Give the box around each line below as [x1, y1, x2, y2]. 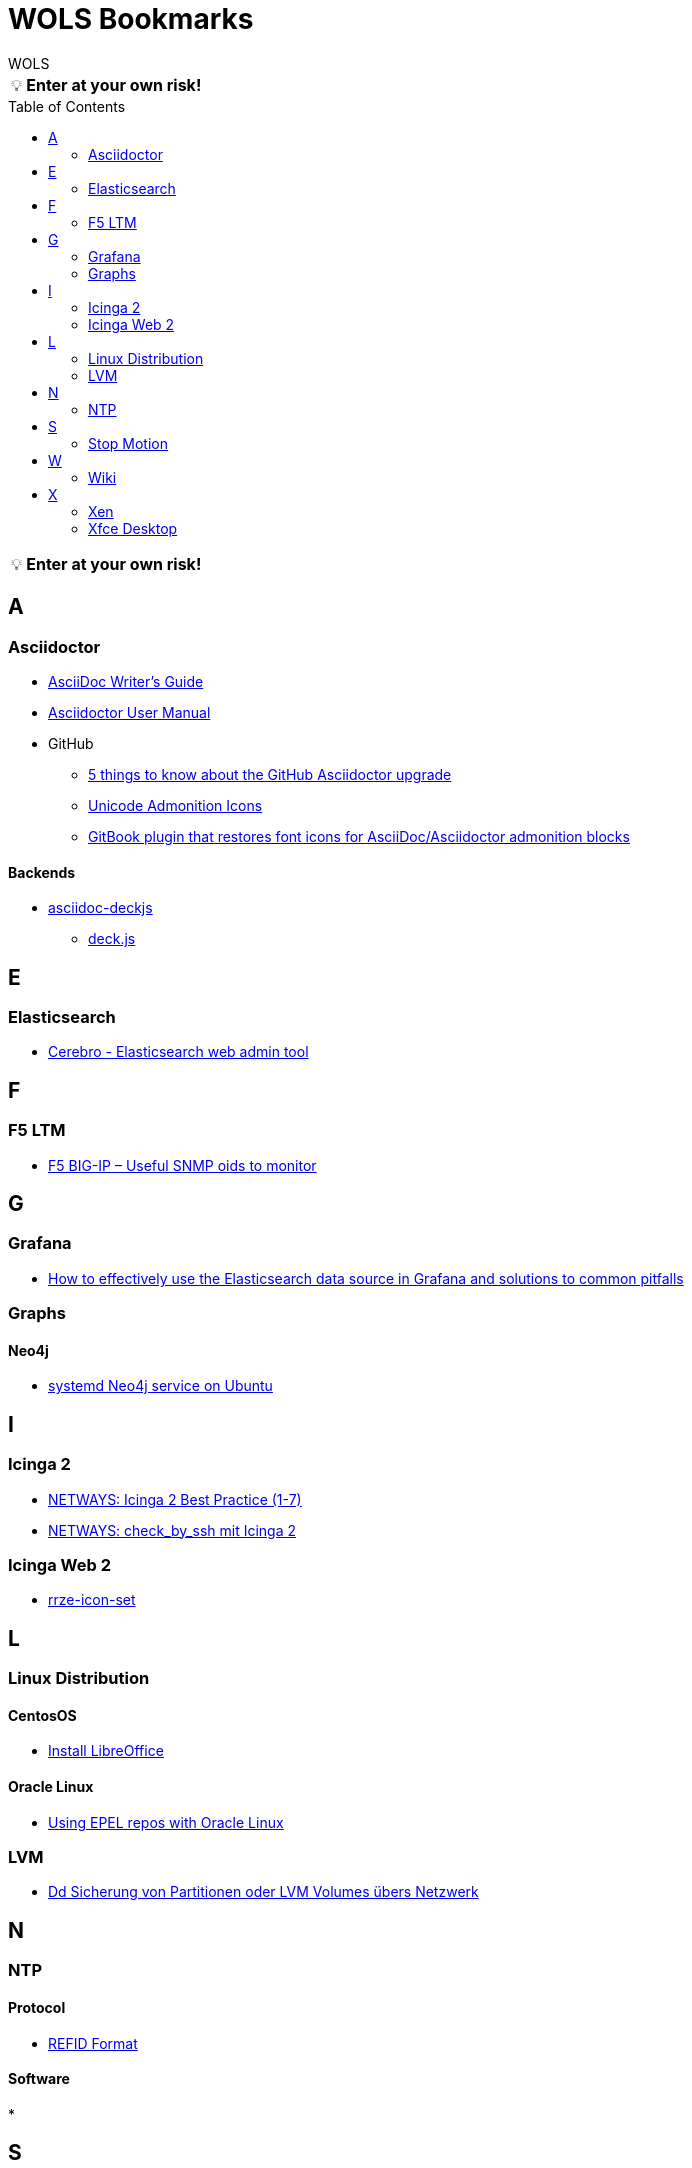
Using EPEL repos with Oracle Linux [48, 1813, 284, 1831]
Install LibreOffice [48, 1742, 164, 1760]
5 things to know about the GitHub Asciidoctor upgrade [88, 765, 452, 783]
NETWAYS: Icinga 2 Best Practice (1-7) [48, 1490, 302, 1508]
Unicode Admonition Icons [88, 796, 263, 814]
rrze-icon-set [48, 1591, 136, 1609]
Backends [8, 863, 76, 881]
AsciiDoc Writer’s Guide [48, 672, 204, 690]
